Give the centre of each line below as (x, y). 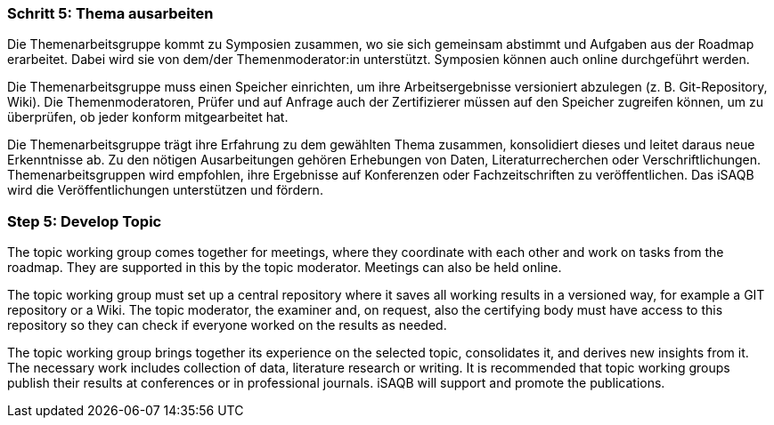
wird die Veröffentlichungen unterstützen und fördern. (165, 190)
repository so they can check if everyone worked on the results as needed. (227, 325)
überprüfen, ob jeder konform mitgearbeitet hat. (148, 117)
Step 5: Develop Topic (85, 221)
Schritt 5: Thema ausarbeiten (110, 13)
